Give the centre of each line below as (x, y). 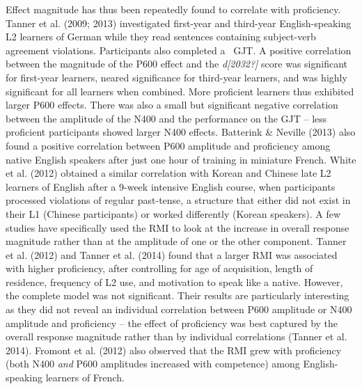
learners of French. (85, 378)
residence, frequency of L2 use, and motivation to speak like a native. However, (174, 281)
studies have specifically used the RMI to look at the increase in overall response (178, 227)
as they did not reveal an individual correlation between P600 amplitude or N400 (179, 309)
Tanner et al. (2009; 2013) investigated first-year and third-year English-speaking (179, 23)
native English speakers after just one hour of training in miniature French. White (181, 159)
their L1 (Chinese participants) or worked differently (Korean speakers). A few (173, 213)
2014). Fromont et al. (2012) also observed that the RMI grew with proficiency (174, 350)
